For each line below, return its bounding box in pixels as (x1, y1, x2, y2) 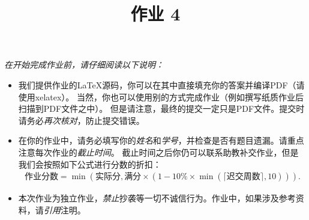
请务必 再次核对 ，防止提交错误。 (18, 114, 145, 126)
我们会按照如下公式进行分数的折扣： (18, 157, 161, 170)
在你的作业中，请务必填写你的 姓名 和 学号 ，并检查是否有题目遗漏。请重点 (18, 134, 304, 147)
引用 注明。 (43, 203, 86, 216)
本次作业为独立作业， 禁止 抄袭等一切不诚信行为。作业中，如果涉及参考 (18, 192, 296, 204)
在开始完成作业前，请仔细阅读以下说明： (4, 58, 164, 71)
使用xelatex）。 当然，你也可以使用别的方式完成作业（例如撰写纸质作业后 (18, 90, 304, 103)
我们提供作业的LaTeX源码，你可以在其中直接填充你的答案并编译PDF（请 (18, 78, 305, 91)
